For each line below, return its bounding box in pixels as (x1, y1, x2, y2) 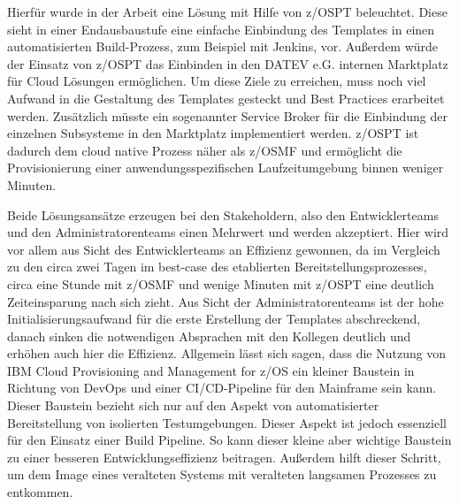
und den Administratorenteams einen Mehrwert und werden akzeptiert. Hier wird (7, 223, 449, 241)
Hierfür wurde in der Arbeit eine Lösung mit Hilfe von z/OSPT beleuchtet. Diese (7, 3, 448, 20)
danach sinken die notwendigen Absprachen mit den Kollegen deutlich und (7, 326, 411, 345)
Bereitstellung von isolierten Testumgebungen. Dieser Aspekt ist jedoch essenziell (7, 413, 447, 431)
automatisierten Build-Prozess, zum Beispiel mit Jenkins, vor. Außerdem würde (7, 37, 439, 56)
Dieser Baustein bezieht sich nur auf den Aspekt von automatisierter (7, 396, 379, 415)
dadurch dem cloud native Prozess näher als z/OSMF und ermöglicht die (7, 141, 402, 159)
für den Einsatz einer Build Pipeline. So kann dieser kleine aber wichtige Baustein (7, 431, 452, 449)
